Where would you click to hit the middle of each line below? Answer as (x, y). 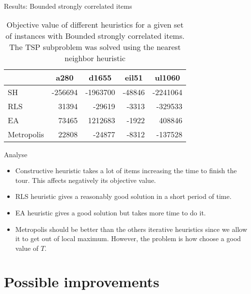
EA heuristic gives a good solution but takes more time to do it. (110, 212)
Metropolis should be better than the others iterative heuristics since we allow (131, 229)
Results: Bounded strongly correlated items (68, 6)
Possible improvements (82, 281)
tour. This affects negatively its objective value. (86, 180)
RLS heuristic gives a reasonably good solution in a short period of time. (123, 196)
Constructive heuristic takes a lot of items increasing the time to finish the (126, 171)
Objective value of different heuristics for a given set (95, 24)
